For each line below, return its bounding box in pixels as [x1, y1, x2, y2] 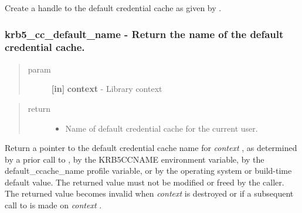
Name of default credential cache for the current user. [65, 122, 258, 134]
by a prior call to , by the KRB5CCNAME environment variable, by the [5, 153, 264, 165]
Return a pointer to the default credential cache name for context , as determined [5, 142, 297, 154]
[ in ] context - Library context [51, 83, 162, 95]
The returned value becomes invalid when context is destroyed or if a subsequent [5, 187, 294, 200]
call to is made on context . [5, 199, 102, 211]
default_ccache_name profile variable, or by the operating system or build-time [5, 164, 292, 177]
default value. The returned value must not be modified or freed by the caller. [5, 176, 284, 188]
